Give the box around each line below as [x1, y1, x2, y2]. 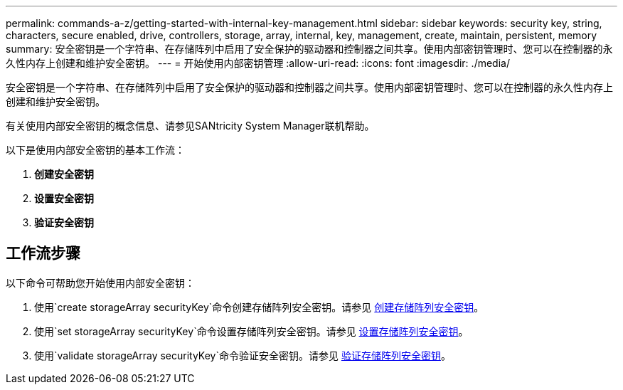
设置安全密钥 [34, 192, 94, 204]
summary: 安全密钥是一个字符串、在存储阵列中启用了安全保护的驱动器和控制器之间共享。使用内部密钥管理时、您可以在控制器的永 [6, 43, 613, 55]
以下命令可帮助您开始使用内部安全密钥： [6, 276, 195, 289]
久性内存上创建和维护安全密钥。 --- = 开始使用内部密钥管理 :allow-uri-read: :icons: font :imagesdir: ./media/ [6, 57, 510, 69]
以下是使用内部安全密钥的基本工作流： [6, 144, 185, 156]
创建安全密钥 [34, 168, 94, 180]
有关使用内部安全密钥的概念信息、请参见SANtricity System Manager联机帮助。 [6, 120, 375, 132]
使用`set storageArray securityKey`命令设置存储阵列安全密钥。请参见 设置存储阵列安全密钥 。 [34, 325, 469, 337]
